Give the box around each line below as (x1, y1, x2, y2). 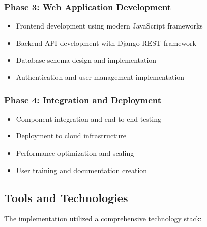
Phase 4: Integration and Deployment (4, 93, 162, 106)
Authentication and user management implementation (16, 72, 185, 82)
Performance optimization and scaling (16, 148, 134, 158)
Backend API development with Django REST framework (16, 37, 196, 48)
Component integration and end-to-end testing (16, 113, 161, 124)
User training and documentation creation (16, 164, 147, 175)
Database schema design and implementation (16, 54, 157, 65)
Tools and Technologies (4, 189, 128, 205)
